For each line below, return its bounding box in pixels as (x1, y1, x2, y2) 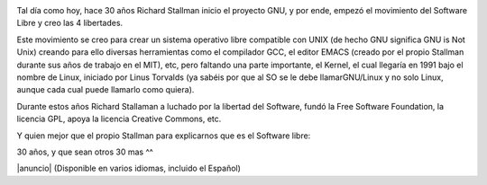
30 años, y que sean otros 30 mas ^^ (16, 146, 153, 157)
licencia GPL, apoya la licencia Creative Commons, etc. (16, 113, 222, 125)
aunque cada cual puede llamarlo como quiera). (16, 84, 195, 95)
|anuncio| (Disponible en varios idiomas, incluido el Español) (16, 163, 241, 174)
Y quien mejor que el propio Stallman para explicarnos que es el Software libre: (16, 130, 311, 141)
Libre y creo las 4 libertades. (16, 18, 124, 29)
